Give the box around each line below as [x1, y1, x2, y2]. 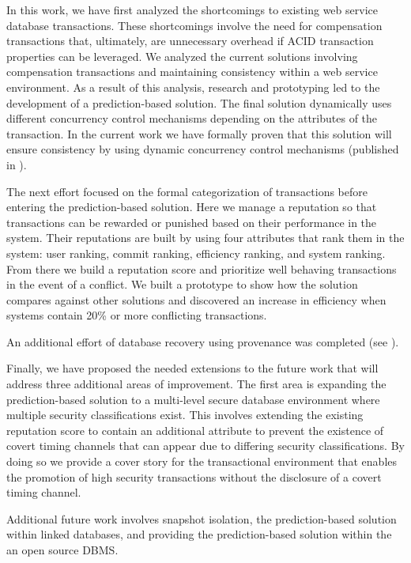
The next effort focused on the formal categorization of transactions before [6, 183, 368, 199]
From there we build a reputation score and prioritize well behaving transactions [6, 260, 397, 277]
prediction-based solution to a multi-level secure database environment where [6, 391, 380, 407]
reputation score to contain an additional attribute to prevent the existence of [6, 421, 384, 438]
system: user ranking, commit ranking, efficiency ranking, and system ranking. [6, 244, 386, 261]
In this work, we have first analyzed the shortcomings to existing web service [6, 2, 378, 17]
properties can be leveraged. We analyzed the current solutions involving [6, 47, 358, 64]
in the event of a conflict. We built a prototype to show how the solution [6, 276, 358, 293]
